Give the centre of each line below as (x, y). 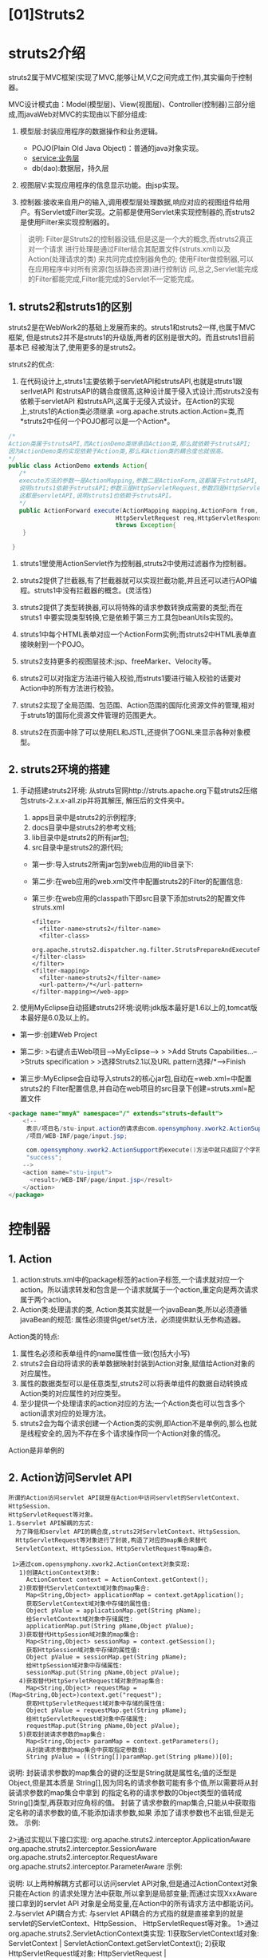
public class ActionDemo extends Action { (78, 466)
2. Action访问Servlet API (70, 1478)
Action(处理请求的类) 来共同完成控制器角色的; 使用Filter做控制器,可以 (140, 259)
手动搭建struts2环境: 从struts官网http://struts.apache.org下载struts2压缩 (138, 790)
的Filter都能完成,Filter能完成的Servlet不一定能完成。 (113, 279)
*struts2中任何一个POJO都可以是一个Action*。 (97, 421)
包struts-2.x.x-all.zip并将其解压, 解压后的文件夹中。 (104, 800)
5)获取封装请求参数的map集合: (62, 1734)
